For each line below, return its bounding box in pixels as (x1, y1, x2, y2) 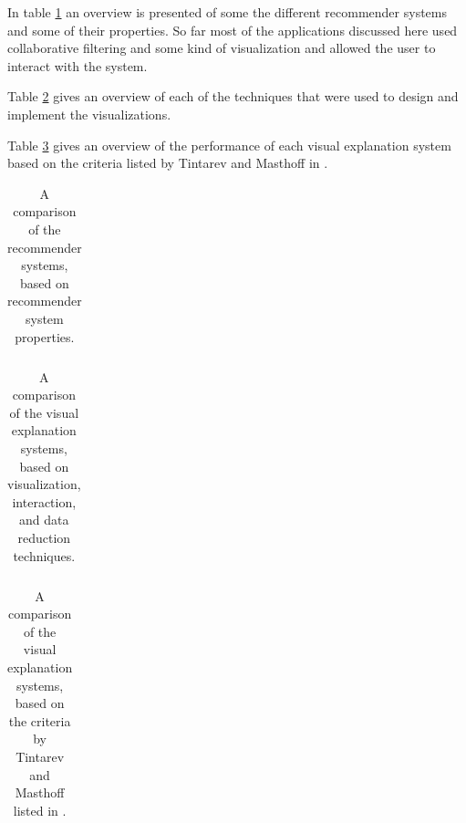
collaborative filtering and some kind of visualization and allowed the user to (7, 38, 436, 57)
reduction (17, 527, 71, 547)
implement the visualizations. (7, 104, 171, 123)
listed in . (13, 800, 67, 819)
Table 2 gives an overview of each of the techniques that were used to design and (7, 87, 459, 106)
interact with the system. (7, 56, 148, 75)
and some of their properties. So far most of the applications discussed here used (7, 20, 458, 39)
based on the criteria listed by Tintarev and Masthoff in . (7, 153, 328, 172)
